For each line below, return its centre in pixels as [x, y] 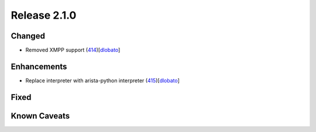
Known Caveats [40, 116]
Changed [28, 36]
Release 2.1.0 [44, 15]
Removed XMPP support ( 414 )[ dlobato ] [73, 50]
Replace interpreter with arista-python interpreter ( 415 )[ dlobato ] [102, 80]
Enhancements [39, 66]
